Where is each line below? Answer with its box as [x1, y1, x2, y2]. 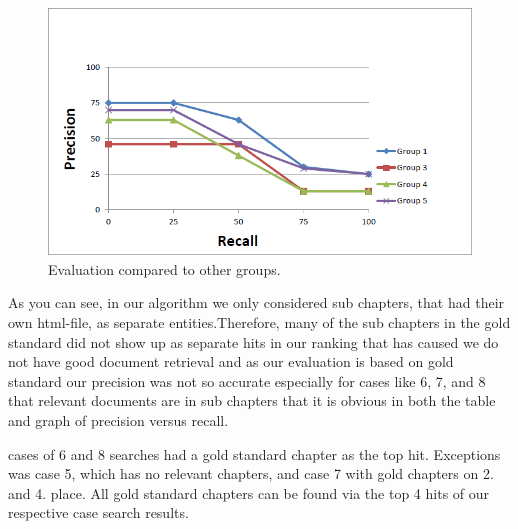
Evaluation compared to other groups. [48, 258, 281, 279]
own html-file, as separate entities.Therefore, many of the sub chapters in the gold [8, 311, 511, 332]
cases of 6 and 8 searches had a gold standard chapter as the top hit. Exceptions [8, 443, 501, 464]
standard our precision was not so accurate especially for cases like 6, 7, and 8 [8, 370, 486, 391]
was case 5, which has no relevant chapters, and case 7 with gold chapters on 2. [8, 463, 494, 484]
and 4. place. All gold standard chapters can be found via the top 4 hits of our [8, 482, 490, 503]
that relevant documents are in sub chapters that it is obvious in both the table [8, 390, 496, 411]
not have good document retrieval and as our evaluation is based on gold [8, 351, 454, 372]
